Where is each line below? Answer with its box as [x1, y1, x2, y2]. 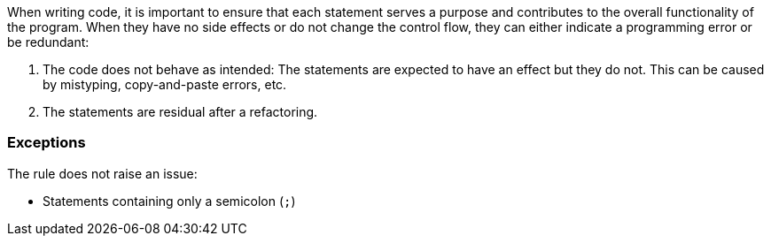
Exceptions [7, 133, 86, 152]
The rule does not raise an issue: [7, 165, 198, 181]
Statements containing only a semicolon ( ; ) [43, 193, 296, 209]
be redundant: [7, 34, 90, 49]
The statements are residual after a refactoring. [43, 104, 318, 119]
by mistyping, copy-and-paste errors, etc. [43, 77, 287, 92]
